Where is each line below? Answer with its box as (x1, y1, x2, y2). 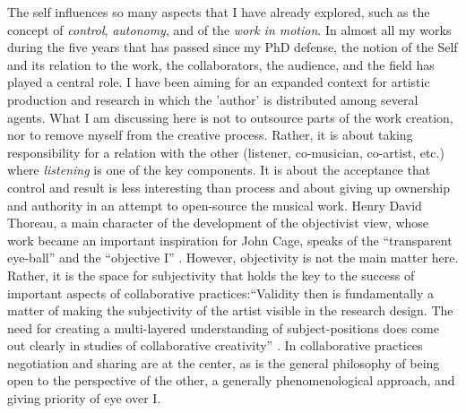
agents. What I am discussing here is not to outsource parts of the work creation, (7, 108, 453, 126)
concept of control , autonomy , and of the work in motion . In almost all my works (7, 20, 452, 39)
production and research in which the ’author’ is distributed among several (7, 90, 419, 108)
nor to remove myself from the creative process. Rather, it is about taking (7, 125, 413, 144)
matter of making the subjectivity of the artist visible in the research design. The (7, 301, 453, 320)
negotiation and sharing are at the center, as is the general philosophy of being (7, 353, 440, 372)
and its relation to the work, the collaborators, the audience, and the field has (7, 55, 435, 73)
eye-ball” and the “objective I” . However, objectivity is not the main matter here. (7, 248, 459, 267)
